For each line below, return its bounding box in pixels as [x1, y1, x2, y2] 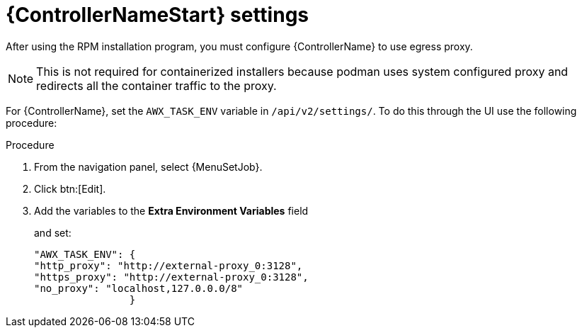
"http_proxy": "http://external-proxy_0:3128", [34, 259, 303, 271]
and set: [34, 226, 72, 239]
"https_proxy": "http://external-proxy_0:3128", [34, 271, 309, 283]
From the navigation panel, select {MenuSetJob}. [34, 160, 263, 173]
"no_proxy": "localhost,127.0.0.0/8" [34, 282, 244, 294]
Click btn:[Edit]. [34, 182, 106, 195]
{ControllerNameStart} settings [6, 3, 309, 27]
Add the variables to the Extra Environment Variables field [34, 204, 309, 217]
